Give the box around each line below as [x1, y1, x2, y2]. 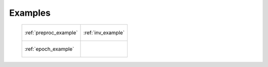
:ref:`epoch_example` [24, 45, 74, 52]
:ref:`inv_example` [83, 29, 125, 36]
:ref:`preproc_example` [24, 29, 78, 36]
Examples [9, 7, 51, 18]
